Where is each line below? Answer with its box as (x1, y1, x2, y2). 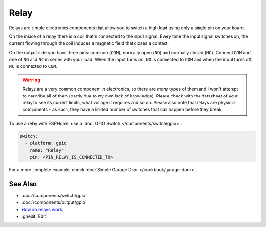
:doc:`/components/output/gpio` (21, 199, 87, 205)
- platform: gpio (25, 140, 66, 146)
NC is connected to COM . (9, 63, 58, 69)
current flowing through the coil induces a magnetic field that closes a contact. (9, 40, 169, 46)
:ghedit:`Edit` (21, 213, 48, 219)
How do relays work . (21, 206, 64, 212)
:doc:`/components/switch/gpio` (21, 193, 87, 198)
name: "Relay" (30, 147, 64, 153)
